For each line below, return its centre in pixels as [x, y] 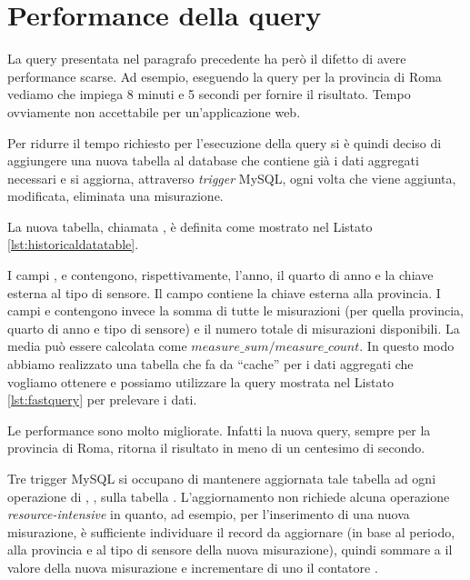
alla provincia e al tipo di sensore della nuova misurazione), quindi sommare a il [230, 550]
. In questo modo [407, 346]
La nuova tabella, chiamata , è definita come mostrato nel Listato [190, 226]
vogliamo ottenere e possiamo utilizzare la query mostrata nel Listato [200, 381]
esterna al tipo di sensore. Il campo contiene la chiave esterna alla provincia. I [224, 292]
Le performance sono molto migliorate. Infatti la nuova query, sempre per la [219, 430]
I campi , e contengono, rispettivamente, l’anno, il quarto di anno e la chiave [220, 275]
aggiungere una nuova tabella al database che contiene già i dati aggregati [213, 160]
